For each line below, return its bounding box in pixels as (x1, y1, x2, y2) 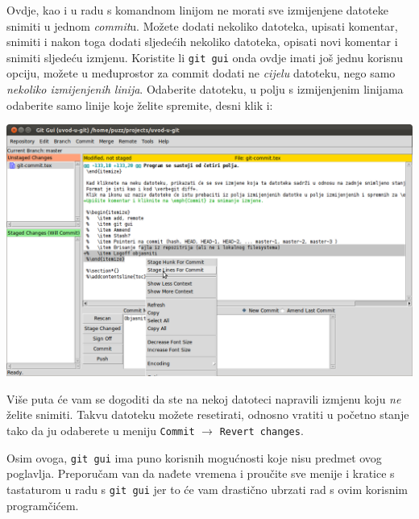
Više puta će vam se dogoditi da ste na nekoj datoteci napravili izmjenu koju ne (6, 390, 401, 407)
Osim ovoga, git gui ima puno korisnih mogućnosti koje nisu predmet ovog (6, 449, 382, 466)
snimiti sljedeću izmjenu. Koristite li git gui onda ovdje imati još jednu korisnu (6, 48, 404, 65)
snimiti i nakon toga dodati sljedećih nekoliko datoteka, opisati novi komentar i (6, 33, 398, 50)
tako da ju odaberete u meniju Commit (6, 422, 195, 439)
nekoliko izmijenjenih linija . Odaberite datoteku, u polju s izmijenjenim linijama (6, 81, 404, 98)
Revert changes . (219, 422, 304, 439)
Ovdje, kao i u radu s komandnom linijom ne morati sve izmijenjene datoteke (6, 2, 388, 18)
